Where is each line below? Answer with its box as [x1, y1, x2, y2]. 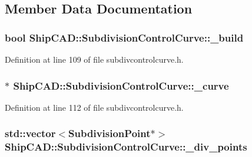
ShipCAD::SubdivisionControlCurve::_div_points [5, 139, 247, 154]
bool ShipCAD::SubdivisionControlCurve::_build [5, 30, 244, 45]
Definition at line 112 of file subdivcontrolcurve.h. [5, 101, 184, 113]
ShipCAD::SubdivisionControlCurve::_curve [13, 78, 229, 93]
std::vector [5, 126, 56, 141]
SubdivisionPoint [68, 126, 151, 141]
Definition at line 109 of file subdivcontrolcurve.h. [5, 53, 184, 65]
